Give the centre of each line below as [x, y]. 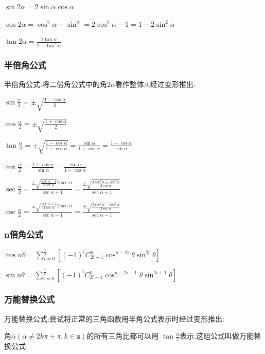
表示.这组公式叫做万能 [217, 336]
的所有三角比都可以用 [123, 336]
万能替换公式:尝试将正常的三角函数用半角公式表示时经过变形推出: [114, 318]
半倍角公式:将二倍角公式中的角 [56, 84]
